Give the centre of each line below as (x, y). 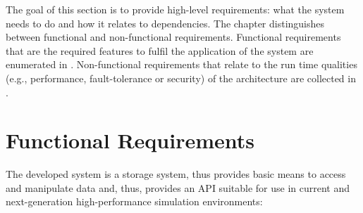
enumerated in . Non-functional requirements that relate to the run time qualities (181, 64)
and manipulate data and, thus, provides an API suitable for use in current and (178, 187)
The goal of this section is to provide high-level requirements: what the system (175, 9)
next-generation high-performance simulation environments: (134, 201)
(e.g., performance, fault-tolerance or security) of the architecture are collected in (181, 78)
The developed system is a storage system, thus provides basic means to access (176, 174)
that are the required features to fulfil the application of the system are (160, 50)
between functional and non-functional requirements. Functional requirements (173, 37)
